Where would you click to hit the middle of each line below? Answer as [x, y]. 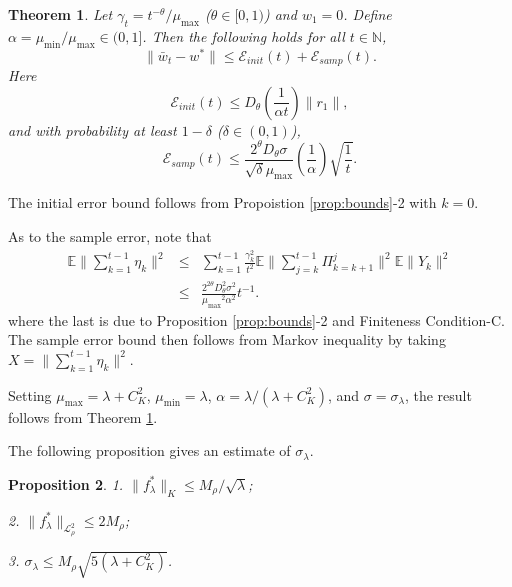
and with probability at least [92, 129]
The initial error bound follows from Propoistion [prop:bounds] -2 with [222, 202]
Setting [30, 394]
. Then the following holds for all [243, 35]
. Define [367, 14]
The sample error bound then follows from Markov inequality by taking [227, 339]
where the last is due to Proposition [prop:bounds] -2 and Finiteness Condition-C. [256, 319]
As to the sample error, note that [110, 235]
